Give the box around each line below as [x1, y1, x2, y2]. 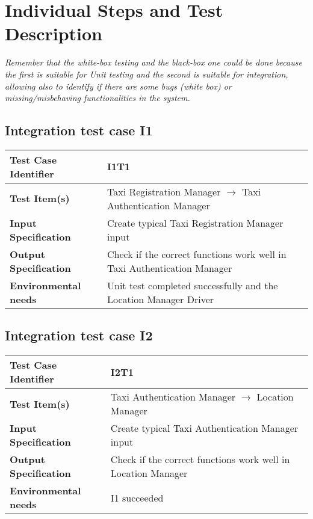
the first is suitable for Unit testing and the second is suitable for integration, [5, 67, 288, 80]
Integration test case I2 [5, 326, 153, 345]
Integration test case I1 [5, 121, 153, 140]
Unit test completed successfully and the [107, 278, 278, 292]
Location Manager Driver [107, 292, 214, 306]
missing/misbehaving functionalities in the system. [5, 91, 190, 104]
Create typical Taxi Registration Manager [107, 215, 284, 230]
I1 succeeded [110, 490, 164, 505]
